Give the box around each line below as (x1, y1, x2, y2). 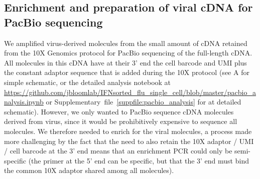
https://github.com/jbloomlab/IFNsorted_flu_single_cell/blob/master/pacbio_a (4, 86, 256, 97)
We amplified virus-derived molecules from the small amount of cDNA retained (4, 37, 247, 48)
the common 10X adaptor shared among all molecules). (4, 165, 174, 175)
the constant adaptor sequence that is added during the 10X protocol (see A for (4, 67, 249, 77)
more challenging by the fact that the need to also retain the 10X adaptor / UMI (4, 135, 254, 146)
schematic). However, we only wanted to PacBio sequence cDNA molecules (4, 106, 234, 116)
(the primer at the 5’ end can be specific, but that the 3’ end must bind (28, 155, 249, 165)
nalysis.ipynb (4, 96, 44, 107)
